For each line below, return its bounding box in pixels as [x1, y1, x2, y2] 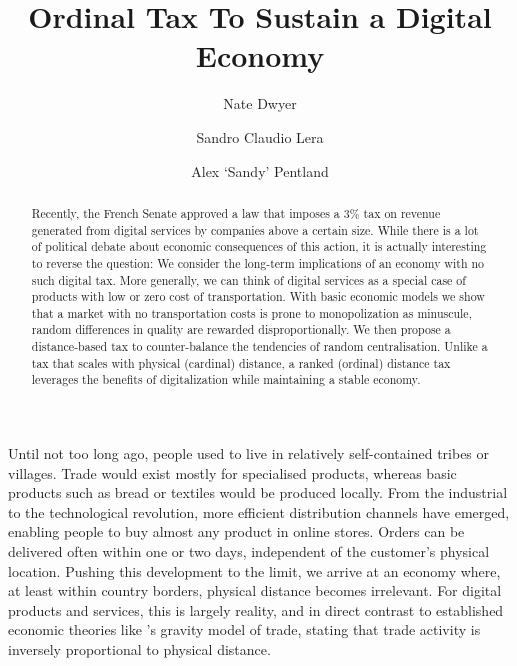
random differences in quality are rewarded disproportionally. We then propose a [31, 321, 451, 338]
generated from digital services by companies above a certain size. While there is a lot [31, 221, 479, 238]
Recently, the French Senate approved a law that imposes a [31, 204, 340, 221]
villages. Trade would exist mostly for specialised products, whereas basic [8, 462, 457, 483]
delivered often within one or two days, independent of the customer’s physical [8, 541, 490, 562]
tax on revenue [363, 204, 441, 221]
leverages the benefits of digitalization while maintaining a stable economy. [31, 371, 421, 388]
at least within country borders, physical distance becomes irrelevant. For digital [8, 580, 502, 601]
